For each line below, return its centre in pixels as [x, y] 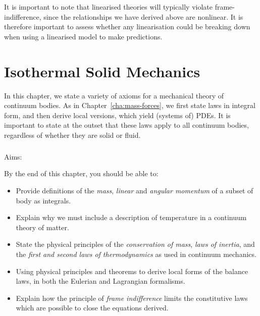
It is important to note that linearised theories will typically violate [108, 7]
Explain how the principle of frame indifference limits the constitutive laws [132, 298]
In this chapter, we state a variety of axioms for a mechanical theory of [114, 95]
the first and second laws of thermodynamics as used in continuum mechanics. [136, 254]
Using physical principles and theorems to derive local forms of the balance [132, 271]
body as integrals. [43, 200]
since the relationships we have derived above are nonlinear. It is [143, 16]
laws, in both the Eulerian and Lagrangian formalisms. [100, 281]
